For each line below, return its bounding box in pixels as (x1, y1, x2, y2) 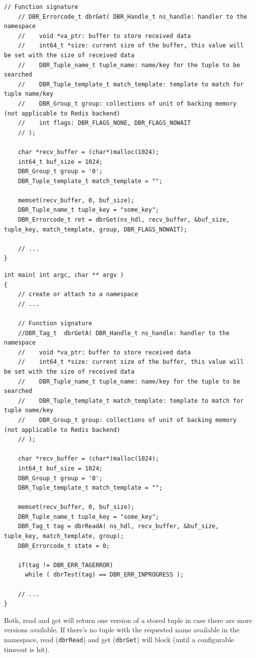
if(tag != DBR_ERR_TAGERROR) (18, 561, 113, 569)
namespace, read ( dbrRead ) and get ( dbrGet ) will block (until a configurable (4, 634, 234, 644)
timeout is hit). (4, 644, 50, 654)
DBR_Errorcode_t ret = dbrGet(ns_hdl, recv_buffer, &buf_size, (18, 216, 230, 224)
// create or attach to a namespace (18, 291, 138, 298)
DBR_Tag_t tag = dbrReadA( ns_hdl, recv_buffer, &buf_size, (18, 523, 219, 530)
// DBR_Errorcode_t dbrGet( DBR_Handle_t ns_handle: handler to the (18, 13, 247, 20)
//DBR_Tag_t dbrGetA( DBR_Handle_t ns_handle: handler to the (18, 329, 230, 337)
